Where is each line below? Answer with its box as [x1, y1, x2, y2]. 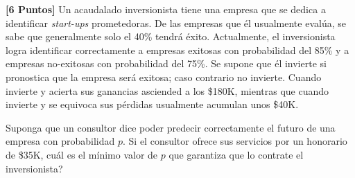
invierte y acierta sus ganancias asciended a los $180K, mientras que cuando [6, 83, 329, 98]
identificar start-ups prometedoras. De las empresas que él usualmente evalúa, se [6, 15, 346, 30]
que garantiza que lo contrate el [168, 147, 304, 161]
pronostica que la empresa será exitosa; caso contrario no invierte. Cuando [6, 69, 322, 84]
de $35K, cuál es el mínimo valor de [6, 147, 158, 161]
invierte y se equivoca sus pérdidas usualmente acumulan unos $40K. [6, 97, 299, 112]
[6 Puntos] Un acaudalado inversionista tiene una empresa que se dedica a [6, 2, 326, 16]
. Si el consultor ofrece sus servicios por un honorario [123, 134, 347, 148]
